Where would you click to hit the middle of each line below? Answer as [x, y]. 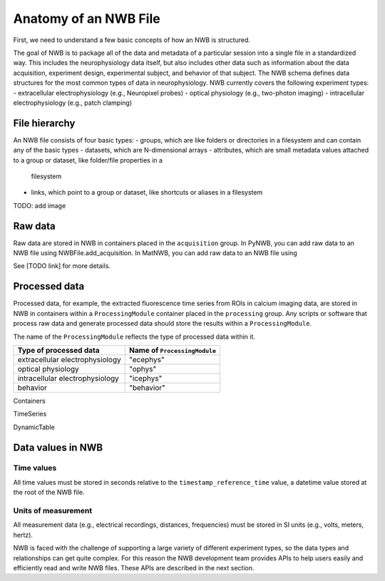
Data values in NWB [58, 447]
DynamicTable [34, 427]
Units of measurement [53, 511]
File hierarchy [44, 123]
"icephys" [145, 378]
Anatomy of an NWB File [87, 19]
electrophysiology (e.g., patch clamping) [72, 103]
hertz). [23, 535]
